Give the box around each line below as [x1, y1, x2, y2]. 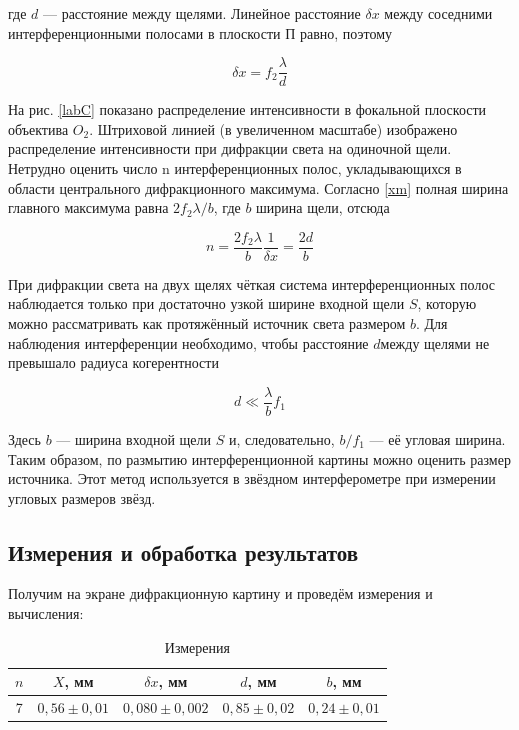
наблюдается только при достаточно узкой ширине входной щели [8, 293, 405, 314]
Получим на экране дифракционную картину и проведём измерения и [8, 583, 433, 604]
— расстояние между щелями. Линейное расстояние [42, 3, 361, 23]
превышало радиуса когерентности [8, 352, 219, 373]
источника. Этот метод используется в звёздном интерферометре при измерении [8, 468, 496, 489]
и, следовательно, [228, 428, 335, 449]
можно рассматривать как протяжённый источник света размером [8, 313, 406, 334]
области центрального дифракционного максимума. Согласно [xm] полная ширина [8, 177, 509, 198]
